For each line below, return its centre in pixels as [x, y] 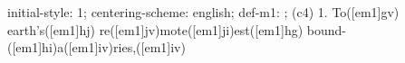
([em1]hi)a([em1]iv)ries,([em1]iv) [96, 47]
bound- [326, 29]
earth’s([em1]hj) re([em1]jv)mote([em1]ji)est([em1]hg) [155, 29]
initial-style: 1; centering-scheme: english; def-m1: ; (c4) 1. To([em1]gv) [203, 12]
